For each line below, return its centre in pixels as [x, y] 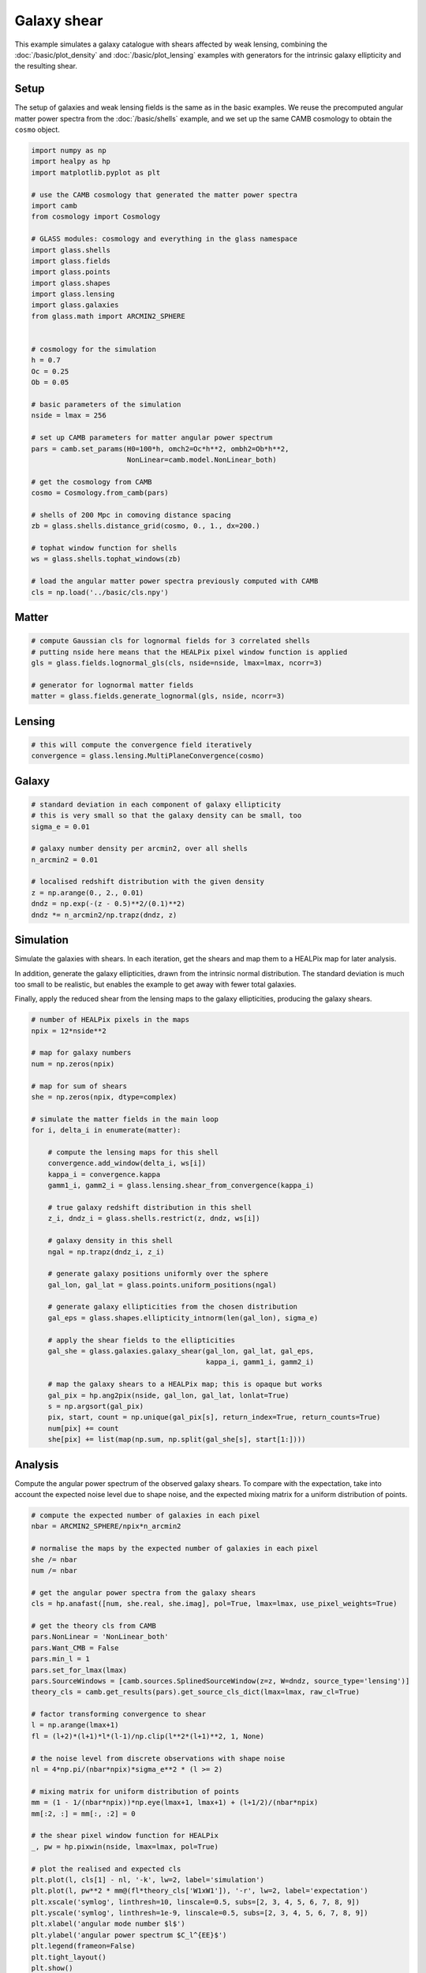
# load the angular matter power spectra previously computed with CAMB [175, 581]
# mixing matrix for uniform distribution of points [135, 1791]
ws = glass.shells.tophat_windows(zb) [106, 559]
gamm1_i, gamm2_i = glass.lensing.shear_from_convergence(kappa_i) [181, 1185]
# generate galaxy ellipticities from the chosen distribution [173, 1307]
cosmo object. [37, 129]
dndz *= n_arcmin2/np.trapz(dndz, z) [104, 915]
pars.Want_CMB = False [75, 1648]
